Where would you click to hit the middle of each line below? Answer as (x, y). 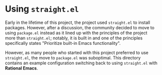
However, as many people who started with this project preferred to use (77, 53)
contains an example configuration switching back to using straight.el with (81, 63)
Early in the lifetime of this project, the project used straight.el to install (78, 22)
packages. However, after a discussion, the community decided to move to (80, 27)
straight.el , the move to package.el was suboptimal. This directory (73, 57)
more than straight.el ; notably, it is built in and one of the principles (74, 38)
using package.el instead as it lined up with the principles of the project (76, 33)
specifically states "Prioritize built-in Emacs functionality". (63, 43)
